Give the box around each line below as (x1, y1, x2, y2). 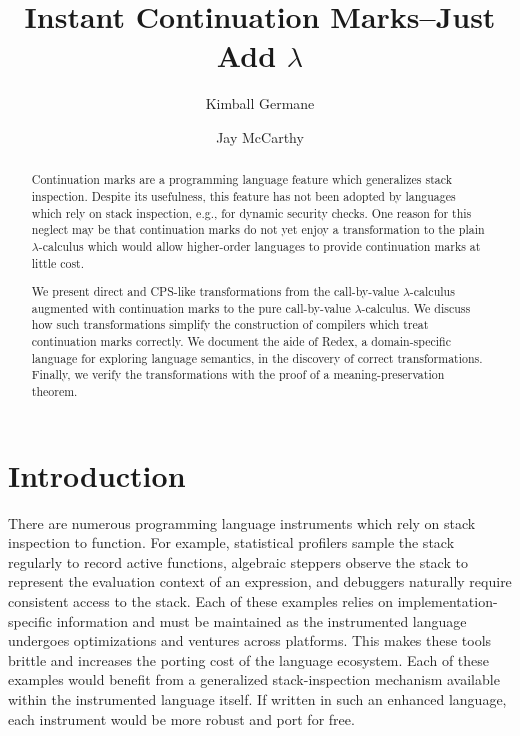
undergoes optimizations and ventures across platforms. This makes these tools (8, 630, 492, 651)
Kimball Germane (205, 93, 315, 114)
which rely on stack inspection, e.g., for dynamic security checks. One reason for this (31, 204, 472, 221)
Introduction (8, 454, 186, 495)
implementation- (397, 591, 498, 612)
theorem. (31, 383, 78, 400)
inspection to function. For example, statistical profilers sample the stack (8, 532, 455, 553)
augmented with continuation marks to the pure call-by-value (31, 299, 351, 316)
